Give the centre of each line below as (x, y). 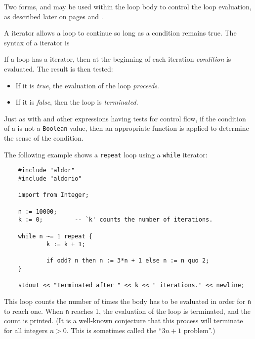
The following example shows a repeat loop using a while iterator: (106, 154)
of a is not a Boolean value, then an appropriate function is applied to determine (127, 128)
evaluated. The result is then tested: (59, 68)
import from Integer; (53, 195)
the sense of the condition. (44, 138)
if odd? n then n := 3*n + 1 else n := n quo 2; (128, 261)
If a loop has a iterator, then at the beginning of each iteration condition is (118, 59)
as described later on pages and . (54, 16)
